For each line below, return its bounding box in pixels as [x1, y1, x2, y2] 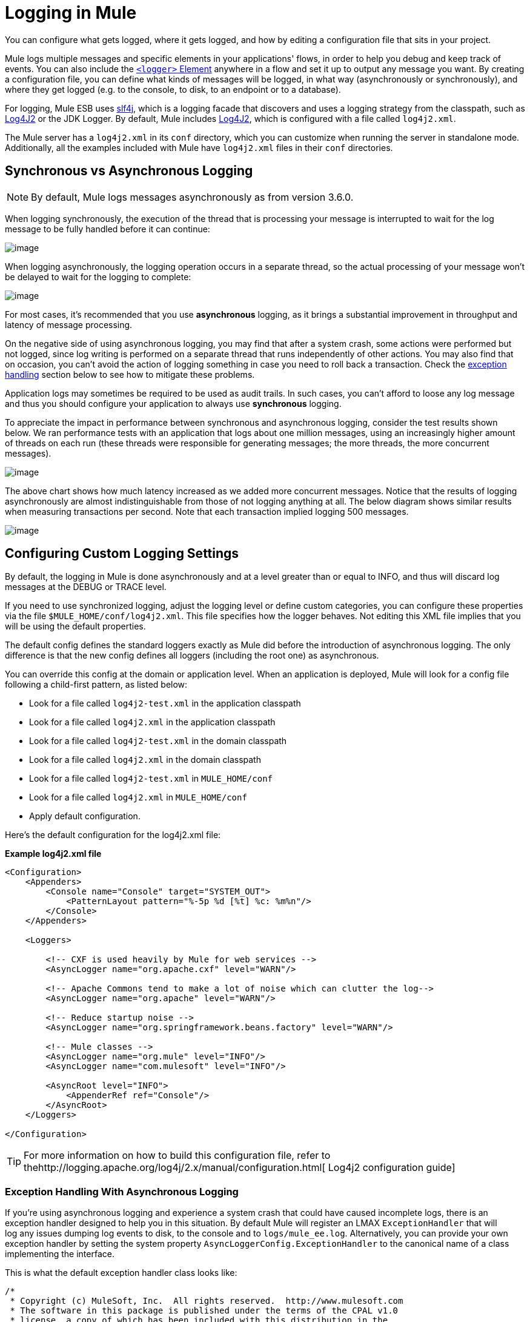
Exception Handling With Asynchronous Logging [5, 1185, 239, 1198]
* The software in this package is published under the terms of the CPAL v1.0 [10, 1306, 399, 1316]
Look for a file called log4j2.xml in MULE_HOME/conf [29, 792, 247, 803]
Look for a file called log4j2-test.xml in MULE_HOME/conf [29, 773, 273, 784]
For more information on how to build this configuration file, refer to [24, 1149, 331, 1162]
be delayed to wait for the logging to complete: [5, 271, 191, 282]
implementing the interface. [5, 1249, 114, 1260]
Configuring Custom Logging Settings [5, 546, 239, 562]
